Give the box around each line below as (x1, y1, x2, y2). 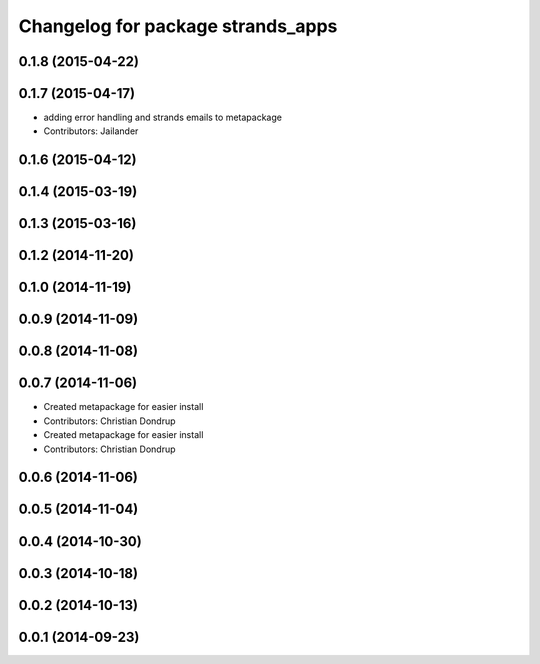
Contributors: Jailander (43, 125, 139, 137)
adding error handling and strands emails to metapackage (43, 111, 282, 124)
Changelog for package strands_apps (18, 15, 338, 37)
